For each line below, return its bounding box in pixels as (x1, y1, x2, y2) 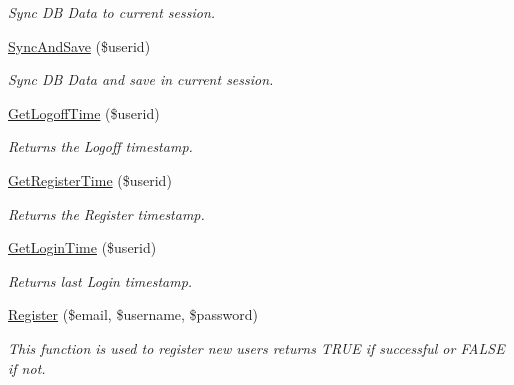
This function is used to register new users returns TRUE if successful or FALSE (8, 337, 505, 358)
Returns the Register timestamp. (8, 203, 205, 224)
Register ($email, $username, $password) (8, 304, 258, 325)
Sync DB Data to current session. (8, 2, 216, 22)
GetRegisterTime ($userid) (8, 169, 172, 190)
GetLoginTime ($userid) (8, 237, 157, 258)
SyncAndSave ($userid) (8, 35, 151, 56)
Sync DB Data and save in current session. (8, 69, 274, 90)
